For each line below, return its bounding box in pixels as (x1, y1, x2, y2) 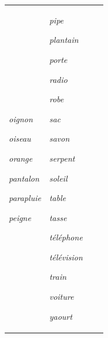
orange (9, 152, 33, 164)
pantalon (9, 172, 39, 184)
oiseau (9, 132, 31, 145)
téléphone (49, 231, 83, 243)
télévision (49, 250, 83, 263)
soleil (49, 172, 67, 184)
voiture (49, 290, 74, 303)
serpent (49, 152, 75, 164)
